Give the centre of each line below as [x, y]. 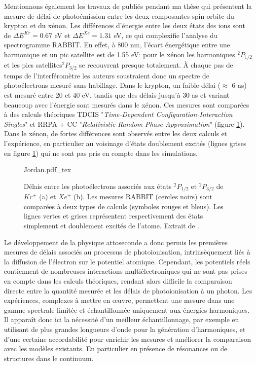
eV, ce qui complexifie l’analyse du [166, 35]
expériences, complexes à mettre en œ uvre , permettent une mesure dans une [119, 300]
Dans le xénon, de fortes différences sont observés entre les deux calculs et [116, 133]
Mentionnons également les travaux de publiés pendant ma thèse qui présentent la [128, 6]
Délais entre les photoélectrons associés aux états [98, 186]
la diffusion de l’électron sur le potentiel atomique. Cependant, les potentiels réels [127, 261]
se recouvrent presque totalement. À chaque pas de [156, 65]
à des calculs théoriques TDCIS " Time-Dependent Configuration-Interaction [118, 114]
